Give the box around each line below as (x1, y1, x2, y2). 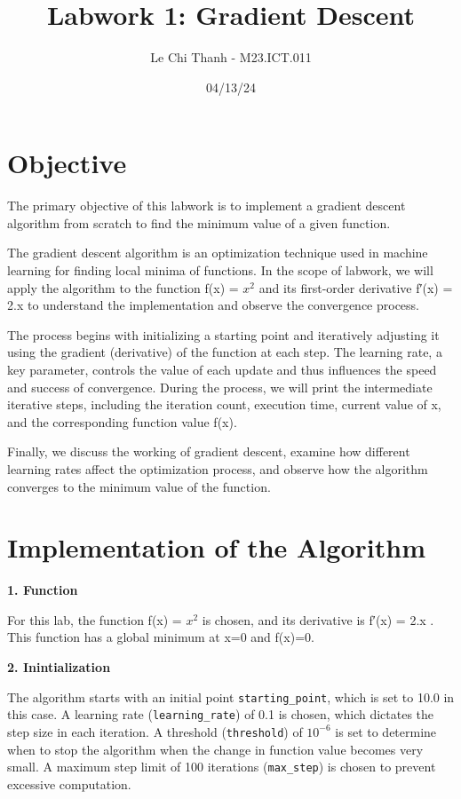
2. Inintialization (7, 658, 111, 676)
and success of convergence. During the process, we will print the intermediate (7, 377, 433, 396)
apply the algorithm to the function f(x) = (7, 278, 239, 297)
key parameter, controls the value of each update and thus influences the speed (7, 360, 437, 378)
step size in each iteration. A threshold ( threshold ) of (7, 722, 303, 740)
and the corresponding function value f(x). (7, 412, 237, 431)
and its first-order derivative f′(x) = (258, 278, 453, 297)
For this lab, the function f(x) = (7, 610, 182, 629)
